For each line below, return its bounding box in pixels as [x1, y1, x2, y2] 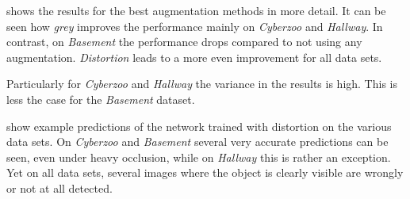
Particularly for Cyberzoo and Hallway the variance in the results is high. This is [6, 75, 397, 92]
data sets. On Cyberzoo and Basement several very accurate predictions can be [6, 133, 389, 150]
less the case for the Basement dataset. [6, 90, 195, 107]
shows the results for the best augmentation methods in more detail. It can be [6, 2, 386, 18]
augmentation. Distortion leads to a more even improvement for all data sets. [6, 48, 382, 65]
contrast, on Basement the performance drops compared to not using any [6, 33, 362, 50]
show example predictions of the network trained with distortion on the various [6, 117, 392, 134]
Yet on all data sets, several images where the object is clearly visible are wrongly [6, 164, 404, 181]
